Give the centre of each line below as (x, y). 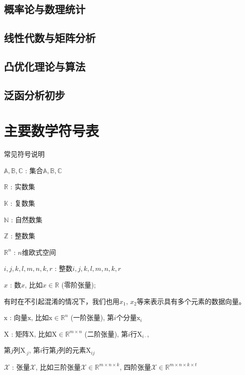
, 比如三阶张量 (58, 366)
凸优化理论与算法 (45, 66)
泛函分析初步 (34, 95)
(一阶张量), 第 (92, 317)
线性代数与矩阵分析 (50, 38)
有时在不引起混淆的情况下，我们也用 (62, 301)
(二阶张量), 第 (106, 333)
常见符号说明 (24, 154)
